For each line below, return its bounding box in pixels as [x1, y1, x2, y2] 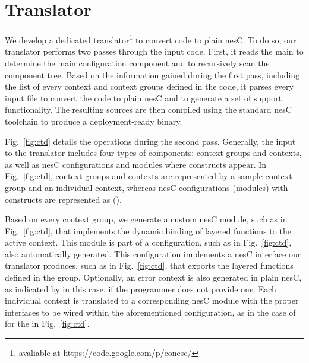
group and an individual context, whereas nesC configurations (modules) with [5, 181, 288, 193]
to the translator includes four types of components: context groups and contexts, [5, 147, 302, 159]
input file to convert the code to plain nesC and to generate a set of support [5, 91, 282, 104]
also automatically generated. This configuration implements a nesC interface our [5, 247, 301, 260]
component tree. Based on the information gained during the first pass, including [5, 68, 300, 81]
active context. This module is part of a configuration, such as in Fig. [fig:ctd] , [5, 236, 292, 249]
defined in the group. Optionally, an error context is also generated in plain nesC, [5, 271, 302, 284]
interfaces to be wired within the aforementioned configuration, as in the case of [5, 305, 296, 318]
